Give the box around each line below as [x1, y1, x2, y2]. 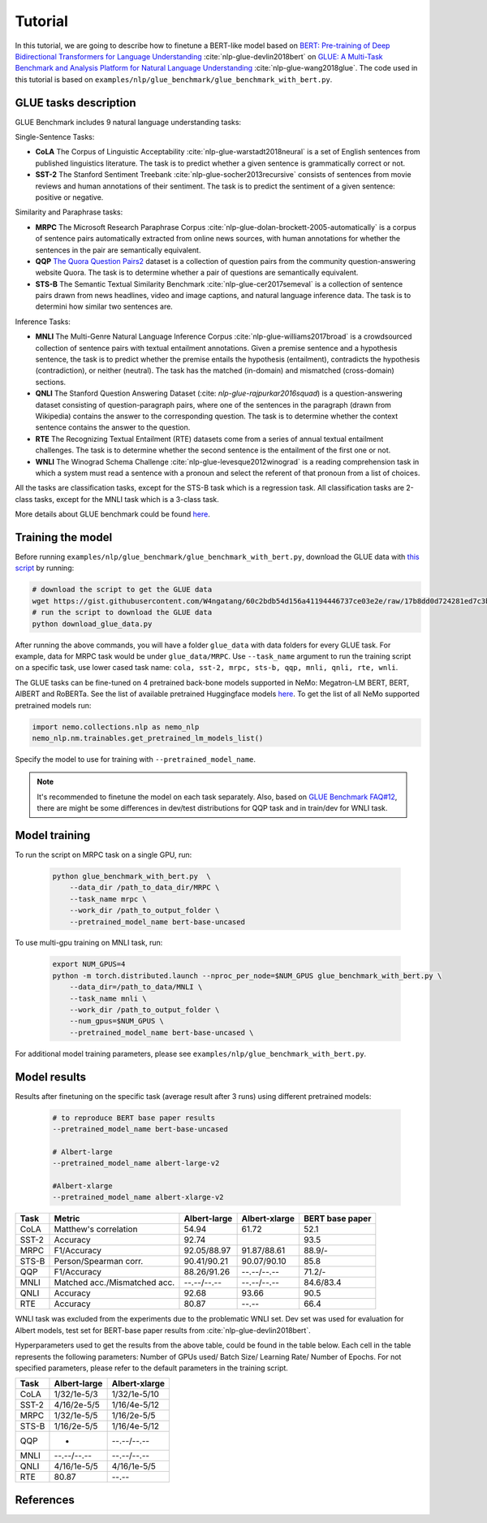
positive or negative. [35, 192, 104, 202]
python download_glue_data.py [32, 619, 153, 629]
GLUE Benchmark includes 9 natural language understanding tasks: [15, 117, 242, 127]
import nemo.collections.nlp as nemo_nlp [32, 722, 200, 731]
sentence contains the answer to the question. [35, 422, 191, 432]
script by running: [15, 563, 75, 573]
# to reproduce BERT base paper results [52, 1113, 215, 1123]
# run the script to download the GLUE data [32, 608, 213, 617]
